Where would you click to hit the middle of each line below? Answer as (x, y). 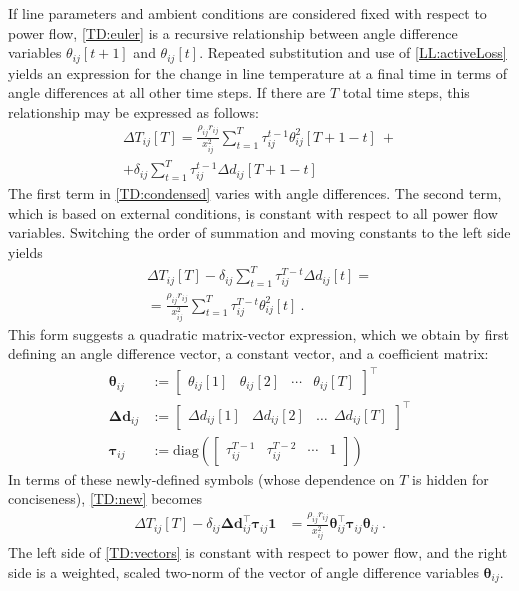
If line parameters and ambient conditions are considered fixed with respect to (247, 13)
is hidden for (450, 478)
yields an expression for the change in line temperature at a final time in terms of (258, 72)
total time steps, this (406, 92)
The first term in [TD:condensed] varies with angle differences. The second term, (255, 193)
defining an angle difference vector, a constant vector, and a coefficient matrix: (248, 353)
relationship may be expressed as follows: (133, 111)
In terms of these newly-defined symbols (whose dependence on (201, 478)
